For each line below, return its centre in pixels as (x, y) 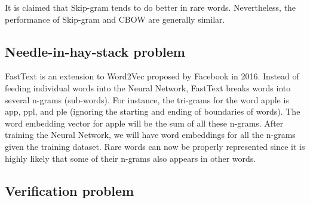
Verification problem (70, 190)
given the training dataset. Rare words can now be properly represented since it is (155, 146)
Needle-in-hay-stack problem (95, 51)
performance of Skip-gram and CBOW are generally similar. (115, 19)
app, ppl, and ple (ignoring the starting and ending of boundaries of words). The (153, 111)
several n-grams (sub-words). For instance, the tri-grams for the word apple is (147, 99)
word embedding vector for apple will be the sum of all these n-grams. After (144, 123)
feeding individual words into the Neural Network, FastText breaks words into (148, 87)
